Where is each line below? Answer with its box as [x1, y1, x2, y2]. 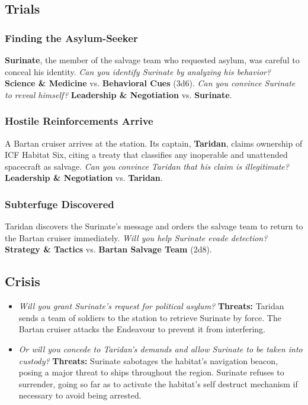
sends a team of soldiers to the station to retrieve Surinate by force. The [18, 311, 281, 323]
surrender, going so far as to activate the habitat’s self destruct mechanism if [18, 377, 298, 390]
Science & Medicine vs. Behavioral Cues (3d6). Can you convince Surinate [5, 77, 296, 89]
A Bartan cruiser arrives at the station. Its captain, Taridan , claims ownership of [5, 137, 303, 149]
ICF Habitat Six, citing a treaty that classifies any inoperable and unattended [5, 148, 288, 161]
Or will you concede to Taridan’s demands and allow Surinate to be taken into [18, 342, 303, 355]
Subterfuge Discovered [5, 196, 114, 211]
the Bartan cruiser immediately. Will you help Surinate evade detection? [5, 231, 268, 244]
